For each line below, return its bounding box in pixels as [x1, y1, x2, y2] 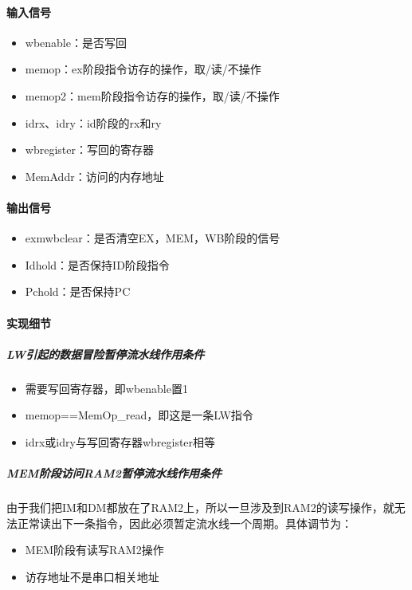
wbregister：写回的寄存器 [25, 141, 154, 158]
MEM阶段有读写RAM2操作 [25, 541, 164, 558]
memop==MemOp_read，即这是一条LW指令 [25, 407, 253, 423]
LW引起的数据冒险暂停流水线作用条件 [6, 345, 205, 362]
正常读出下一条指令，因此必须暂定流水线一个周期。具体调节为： [17, 514, 352, 531]
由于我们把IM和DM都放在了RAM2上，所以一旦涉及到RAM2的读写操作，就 [6, 499, 394, 516]
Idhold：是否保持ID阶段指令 [25, 256, 170, 273]
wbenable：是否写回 [25, 33, 127, 50]
